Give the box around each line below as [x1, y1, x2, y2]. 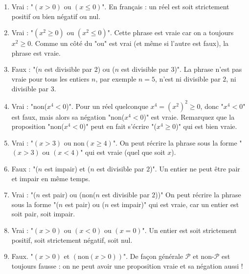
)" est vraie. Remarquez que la [143, 111, 235, 122]
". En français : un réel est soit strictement [102, 1, 229, 11]
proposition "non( [11, 121, 64, 131]
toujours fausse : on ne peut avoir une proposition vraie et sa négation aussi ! [11, 260, 243, 271]
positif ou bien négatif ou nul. [11, 11, 101, 21]
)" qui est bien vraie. [176, 121, 237, 131]
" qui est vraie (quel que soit [80, 147, 165, 157]
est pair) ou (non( [42, 190, 96, 200]
